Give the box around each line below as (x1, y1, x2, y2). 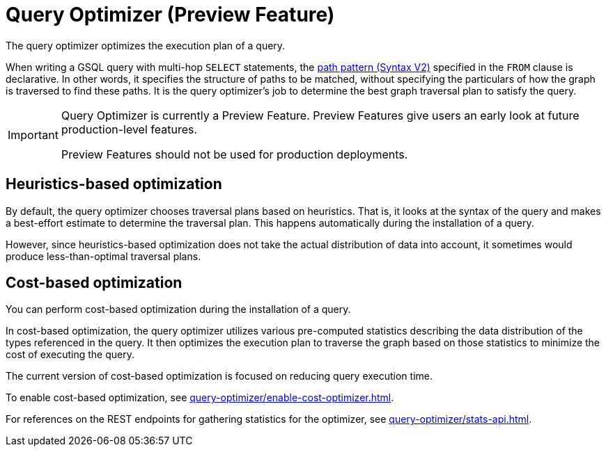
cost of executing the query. (6, 348, 134, 361)
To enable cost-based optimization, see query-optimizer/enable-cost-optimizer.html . (6, 392, 394, 404)
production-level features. (61, 122, 198, 136)
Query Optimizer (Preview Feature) (6, 3, 335, 26)
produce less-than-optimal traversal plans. (6, 250, 201, 262)
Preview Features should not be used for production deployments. (61, 147, 408, 161)
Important (8, 127, 59, 142)
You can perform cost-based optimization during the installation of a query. (6, 303, 351, 316)
